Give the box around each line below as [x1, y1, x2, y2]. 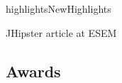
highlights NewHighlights [6, 1, 111, 16]
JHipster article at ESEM [6, 25, 117, 40]
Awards [6, 60, 61, 82]
